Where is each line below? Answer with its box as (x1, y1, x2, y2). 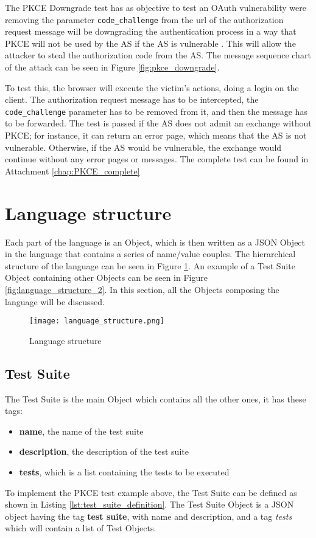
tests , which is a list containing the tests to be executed (19, 465, 230, 478)
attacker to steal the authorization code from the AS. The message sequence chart (5, 49, 311, 61)
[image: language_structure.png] (29, 317, 164, 326)
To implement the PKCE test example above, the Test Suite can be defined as (5, 486, 297, 498)
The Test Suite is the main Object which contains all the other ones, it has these (5, 392, 306, 405)
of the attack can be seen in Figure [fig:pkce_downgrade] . (5, 61, 220, 74)
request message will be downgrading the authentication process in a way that (5, 25, 297, 38)
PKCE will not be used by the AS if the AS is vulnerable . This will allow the (5, 36, 296, 49)
